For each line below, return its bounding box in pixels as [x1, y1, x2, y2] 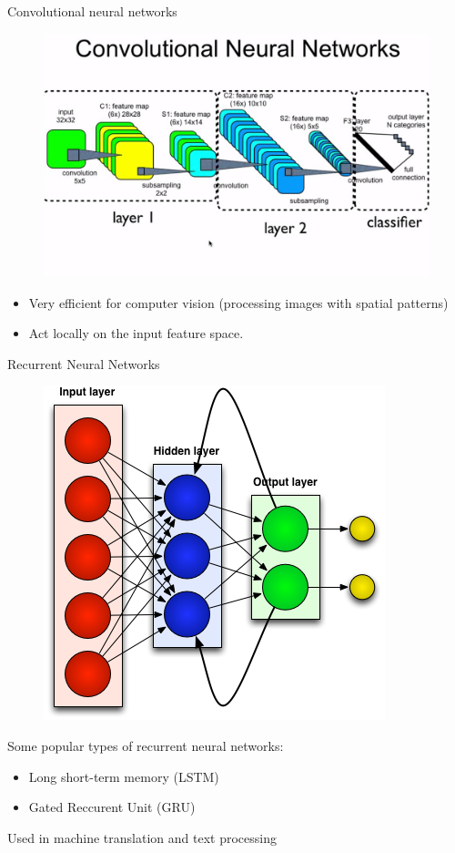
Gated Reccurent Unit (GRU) [28, 797, 196, 817]
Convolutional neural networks [7, 2, 177, 20]
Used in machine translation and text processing [7, 827, 277, 847]
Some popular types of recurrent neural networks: [7, 736, 284, 755]
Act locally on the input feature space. [28, 324, 244, 343]
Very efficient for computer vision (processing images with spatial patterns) [28, 293, 449, 312]
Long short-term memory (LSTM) [28, 766, 219, 786]
